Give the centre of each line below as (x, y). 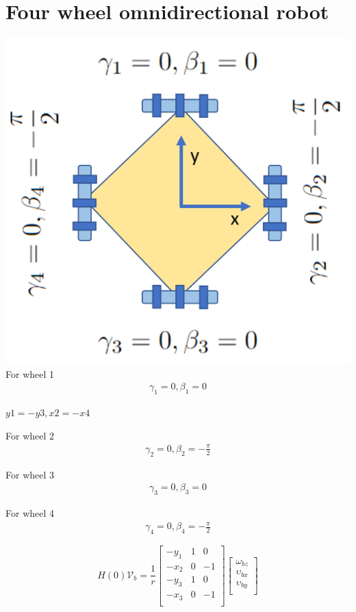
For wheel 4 (30, 513)
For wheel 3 (30, 474)
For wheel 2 (30, 435)
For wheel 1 (30, 373)
